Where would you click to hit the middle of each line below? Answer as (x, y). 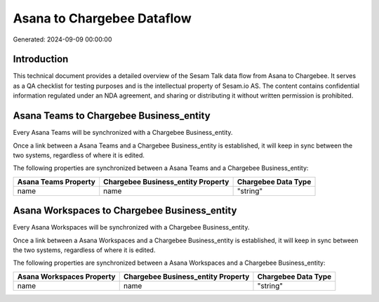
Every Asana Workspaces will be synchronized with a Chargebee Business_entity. (131, 228)
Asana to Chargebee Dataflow (102, 18)
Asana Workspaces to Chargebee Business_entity (125, 211)
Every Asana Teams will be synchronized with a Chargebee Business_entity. (123, 133)
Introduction (41, 59)
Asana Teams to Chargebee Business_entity (112, 116)
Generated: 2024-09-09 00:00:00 (62, 39)
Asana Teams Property (56, 181)
